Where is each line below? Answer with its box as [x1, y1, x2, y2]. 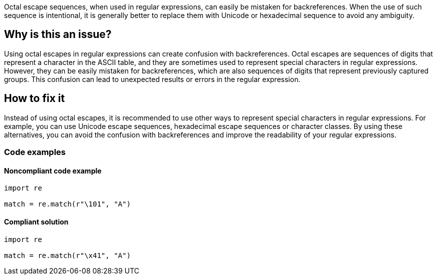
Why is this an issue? [4, 28, 112, 41]
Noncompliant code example [4, 166, 102, 175]
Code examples [4, 147, 66, 157]
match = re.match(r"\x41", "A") [4, 251, 131, 259]
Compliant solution [4, 217, 69, 226]
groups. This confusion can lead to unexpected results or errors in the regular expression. [4, 74, 301, 83]
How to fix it [4, 92, 65, 105]
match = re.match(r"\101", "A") [4, 200, 131, 208]
